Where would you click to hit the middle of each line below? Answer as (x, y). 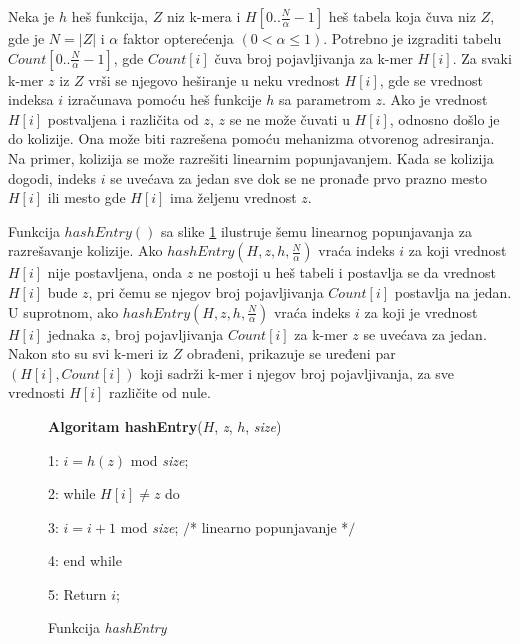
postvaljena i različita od (123, 118)
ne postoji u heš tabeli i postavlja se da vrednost (346, 272)
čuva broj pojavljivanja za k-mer (313, 57)
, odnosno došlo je (444, 118)
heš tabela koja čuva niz (402, 16)
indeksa (31, 99)
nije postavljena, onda (115, 272)
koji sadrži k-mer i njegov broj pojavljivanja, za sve (297, 372)
